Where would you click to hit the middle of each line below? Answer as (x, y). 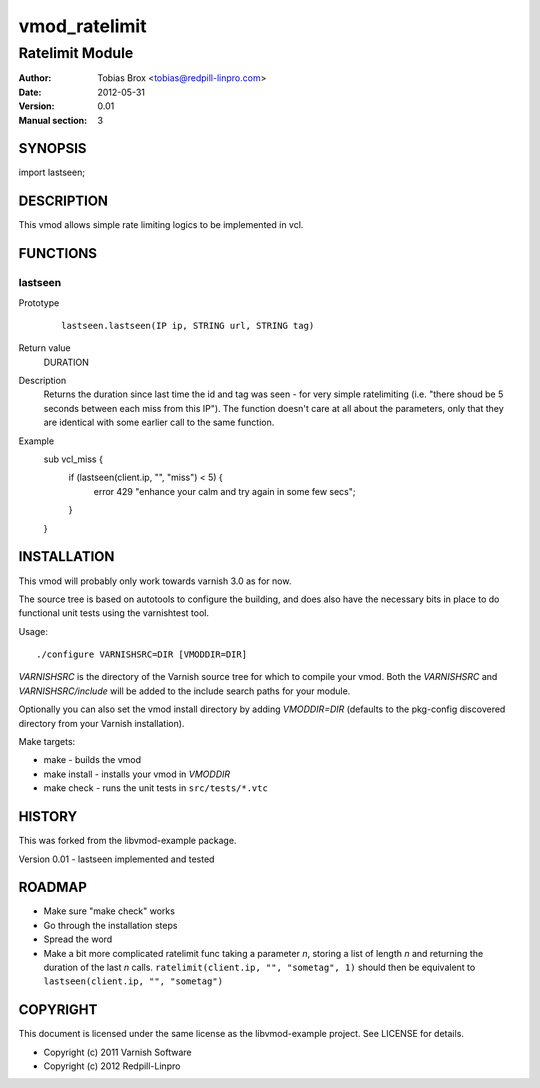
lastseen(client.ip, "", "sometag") (133, 981)
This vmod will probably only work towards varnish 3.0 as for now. (155, 581)
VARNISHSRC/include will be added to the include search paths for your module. (184, 691)
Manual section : (53, 120)
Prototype (39, 302)
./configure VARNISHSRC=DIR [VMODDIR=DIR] (142, 654)
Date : (30, 92)
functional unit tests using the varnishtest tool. (114, 613)
